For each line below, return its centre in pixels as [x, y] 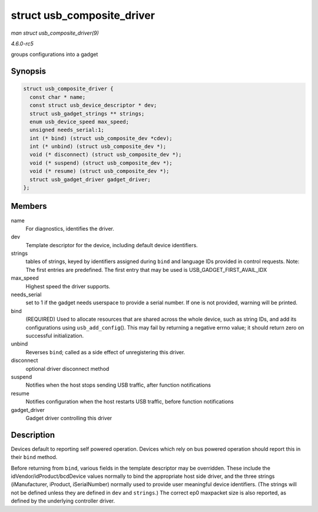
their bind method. [34, 457]
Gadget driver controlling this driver [69, 418]
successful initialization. [55, 335]
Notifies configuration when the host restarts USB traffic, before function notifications [130, 402]
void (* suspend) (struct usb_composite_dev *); [101, 163]
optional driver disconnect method [67, 368]
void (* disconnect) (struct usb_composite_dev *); [106, 155]
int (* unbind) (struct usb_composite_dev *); [98, 147]
